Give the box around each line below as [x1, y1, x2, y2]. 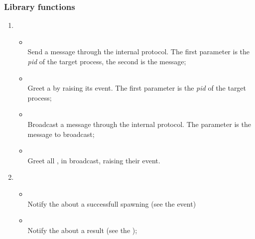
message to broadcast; [27, 128, 95, 139]
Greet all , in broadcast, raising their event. [27, 155, 160, 165]
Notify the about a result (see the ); [27, 225, 137, 235]
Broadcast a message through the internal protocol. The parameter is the [27, 119, 251, 129]
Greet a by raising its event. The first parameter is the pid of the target [27, 83, 247, 93]
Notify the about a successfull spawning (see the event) [27, 198, 196, 209]
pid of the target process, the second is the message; [27, 56, 186, 66]
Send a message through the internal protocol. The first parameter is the [27, 46, 250, 57]
